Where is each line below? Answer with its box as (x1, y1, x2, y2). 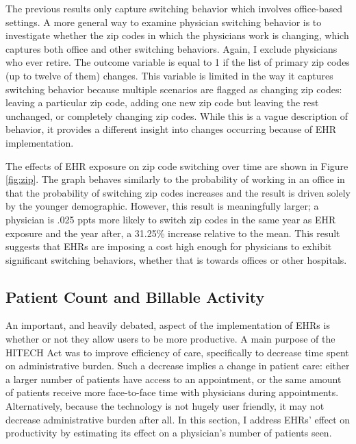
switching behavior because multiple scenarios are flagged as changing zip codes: (5, 82, 342, 96)
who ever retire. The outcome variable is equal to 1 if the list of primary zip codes (5, 55, 350, 69)
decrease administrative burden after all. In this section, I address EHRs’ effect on (5, 412, 351, 426)
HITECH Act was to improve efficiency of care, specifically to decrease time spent (5, 345, 349, 359)
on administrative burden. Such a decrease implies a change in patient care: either (5, 358, 350, 373)
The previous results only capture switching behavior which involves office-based (5, 1, 343, 15)
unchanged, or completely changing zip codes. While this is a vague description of (5, 108, 348, 123)
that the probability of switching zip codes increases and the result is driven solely (5, 185, 351, 199)
